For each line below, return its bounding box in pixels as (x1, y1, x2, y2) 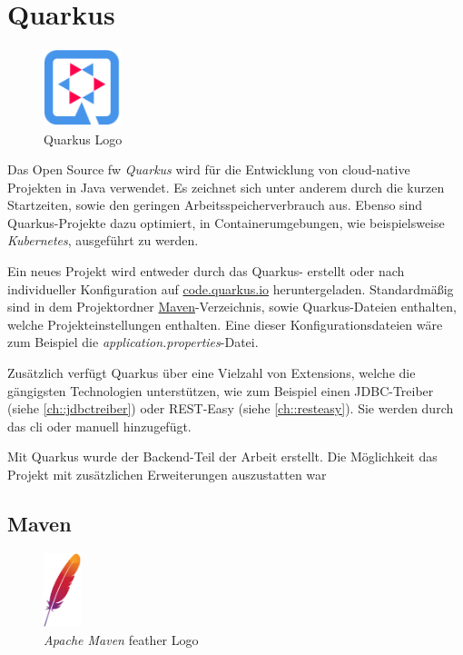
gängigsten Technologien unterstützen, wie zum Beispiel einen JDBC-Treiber (7, 381, 434, 400)
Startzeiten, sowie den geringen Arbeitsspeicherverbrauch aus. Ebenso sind (7, 195, 423, 214)
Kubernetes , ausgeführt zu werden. (7, 231, 199, 250)
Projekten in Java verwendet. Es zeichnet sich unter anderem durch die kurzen (7, 177, 445, 196)
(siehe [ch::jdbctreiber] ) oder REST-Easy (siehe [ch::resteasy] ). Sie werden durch (7, 399, 454, 418)
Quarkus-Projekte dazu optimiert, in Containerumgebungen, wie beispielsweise (7, 213, 445, 232)
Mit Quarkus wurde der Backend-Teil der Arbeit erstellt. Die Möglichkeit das (7, 447, 438, 466)
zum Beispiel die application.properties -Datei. (7, 332, 259, 352)
